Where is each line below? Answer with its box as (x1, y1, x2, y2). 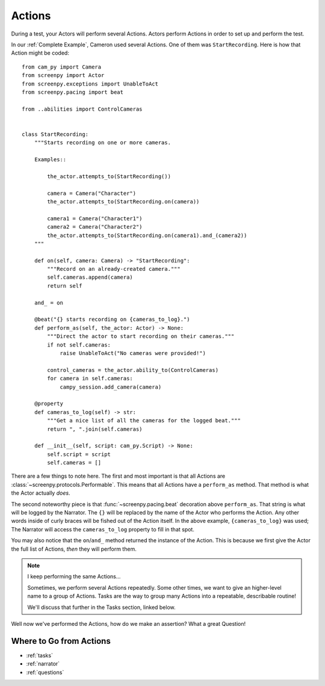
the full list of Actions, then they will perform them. (11, 545, 137, 552)
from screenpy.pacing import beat (22, 88, 123, 96)
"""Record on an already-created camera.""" (47, 265, 181, 273)
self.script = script (47, 451, 111, 457)
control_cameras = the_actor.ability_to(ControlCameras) (47, 366, 219, 373)
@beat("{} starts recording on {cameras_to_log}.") (34, 316, 190, 323)
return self (47, 282, 82, 289)
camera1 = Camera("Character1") (47, 215, 143, 222)
